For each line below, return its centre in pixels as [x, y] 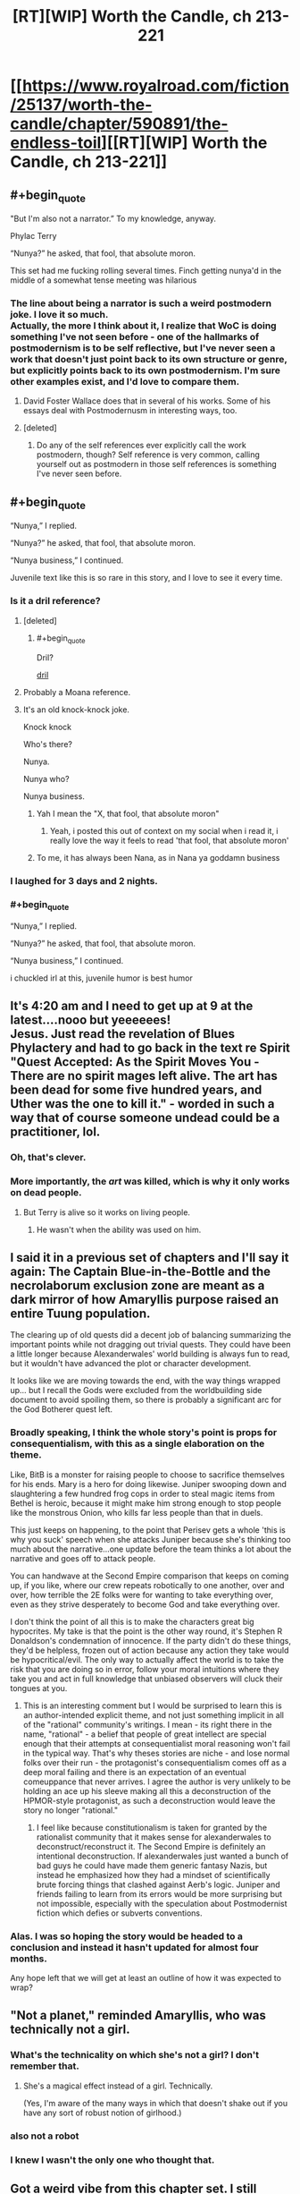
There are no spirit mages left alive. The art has [144, 1076]
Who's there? [47, 744]
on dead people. [46, 1193]
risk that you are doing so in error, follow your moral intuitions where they [145, 1669]
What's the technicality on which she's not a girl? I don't [135, 2055]
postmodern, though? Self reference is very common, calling [148, 455]
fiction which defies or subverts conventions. [120, 1913]
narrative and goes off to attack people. [83, 1558]
